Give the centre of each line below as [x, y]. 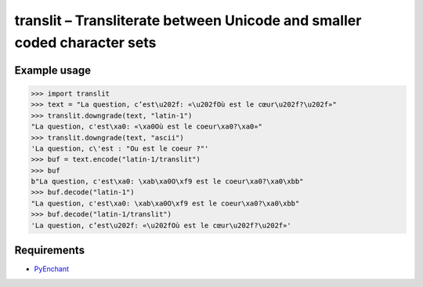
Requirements [50, 251]
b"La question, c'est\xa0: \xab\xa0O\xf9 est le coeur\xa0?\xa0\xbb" [167, 182]
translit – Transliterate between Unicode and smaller [188, 20]
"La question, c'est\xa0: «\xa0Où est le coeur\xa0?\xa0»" [146, 127]
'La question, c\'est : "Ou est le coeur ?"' [120, 148]
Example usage [53, 70]
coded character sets [85, 42]
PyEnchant [52, 269]
